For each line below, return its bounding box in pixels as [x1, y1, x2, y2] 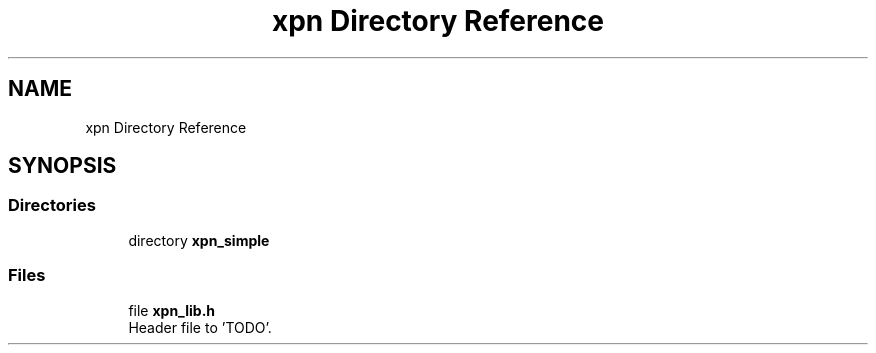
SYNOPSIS [8, 153, 117, 179]
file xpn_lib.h [128, 301, 216, 319]
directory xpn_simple [128, 231, 270, 249]
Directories [8, 195, 96, 216]
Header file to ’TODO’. [128, 318, 272, 336]
